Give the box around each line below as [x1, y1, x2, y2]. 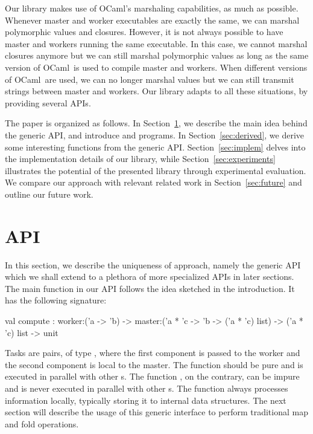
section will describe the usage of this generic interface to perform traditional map [5, 406, 308, 418]
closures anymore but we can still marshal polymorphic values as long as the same [5, 49, 309, 62]
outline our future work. [5, 187, 93, 200]
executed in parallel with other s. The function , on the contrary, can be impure [5, 370, 300, 383]
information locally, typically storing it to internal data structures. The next [5, 394, 286, 406]
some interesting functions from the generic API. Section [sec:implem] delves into [5, 140, 306, 153]
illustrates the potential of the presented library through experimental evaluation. [5, 164, 306, 177]
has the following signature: [5, 294, 107, 306]
